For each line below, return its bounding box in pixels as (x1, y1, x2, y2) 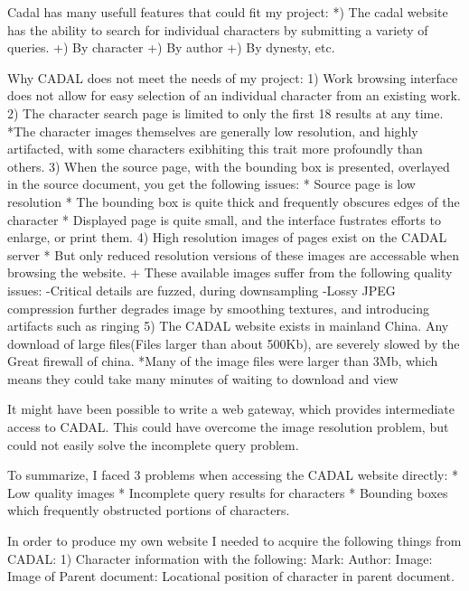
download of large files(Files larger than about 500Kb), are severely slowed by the (7, 333, 460, 352)
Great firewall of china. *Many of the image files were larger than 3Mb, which (7, 352, 438, 371)
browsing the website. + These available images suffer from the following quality (7, 263, 453, 282)
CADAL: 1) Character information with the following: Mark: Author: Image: (7, 549, 433, 568)
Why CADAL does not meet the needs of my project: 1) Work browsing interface (7, 68, 458, 87)
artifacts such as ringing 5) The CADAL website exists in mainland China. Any (7, 316, 449, 335)
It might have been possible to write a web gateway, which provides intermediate (7, 399, 455, 418)
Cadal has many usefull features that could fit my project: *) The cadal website (7, 3, 448, 21)
